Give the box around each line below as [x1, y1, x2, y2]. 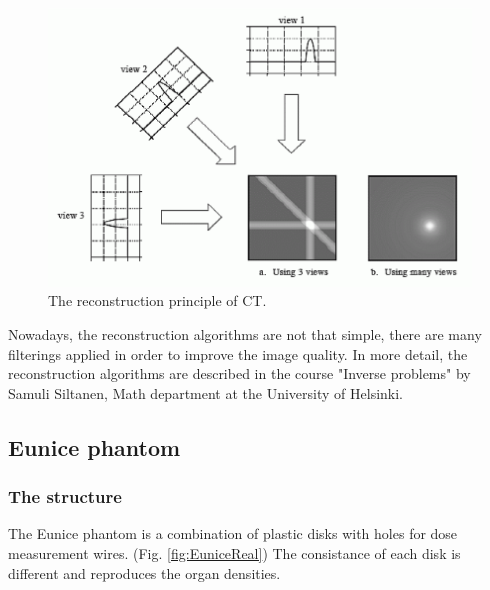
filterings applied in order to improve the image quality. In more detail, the [8, 343, 468, 364]
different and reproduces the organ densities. [8, 562, 281, 583]
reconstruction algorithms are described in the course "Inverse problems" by [8, 363, 471, 384]
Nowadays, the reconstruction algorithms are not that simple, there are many [8, 324, 482, 345]
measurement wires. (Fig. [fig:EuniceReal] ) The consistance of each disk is [8, 543, 461, 564]
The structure [8, 484, 122, 509]
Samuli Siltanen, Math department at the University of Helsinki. [8, 382, 403, 403]
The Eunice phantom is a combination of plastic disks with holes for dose [8, 523, 458, 544]
